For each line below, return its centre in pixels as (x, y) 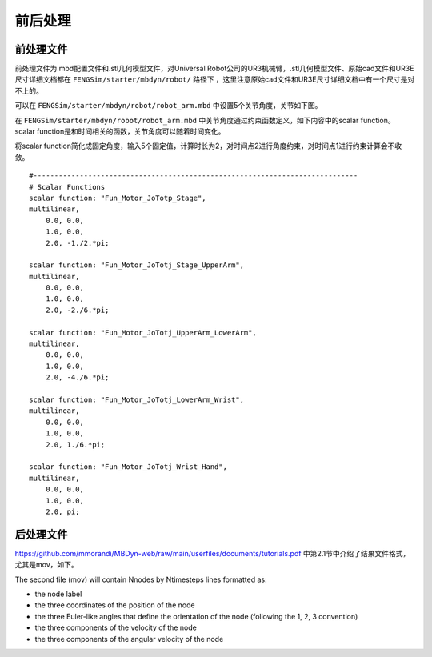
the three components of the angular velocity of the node (129, 639)
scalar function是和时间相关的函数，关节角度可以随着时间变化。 (120, 131)
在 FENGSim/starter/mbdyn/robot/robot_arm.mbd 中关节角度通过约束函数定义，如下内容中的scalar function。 (205, 120)
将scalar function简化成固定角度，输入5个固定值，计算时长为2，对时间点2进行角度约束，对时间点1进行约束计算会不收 (208, 146)
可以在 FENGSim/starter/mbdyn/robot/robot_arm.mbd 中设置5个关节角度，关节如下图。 (168, 106)
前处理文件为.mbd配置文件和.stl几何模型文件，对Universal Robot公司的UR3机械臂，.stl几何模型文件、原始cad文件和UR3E (214, 69)
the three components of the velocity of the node (116, 627)
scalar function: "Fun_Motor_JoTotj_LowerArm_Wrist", (136, 400)
